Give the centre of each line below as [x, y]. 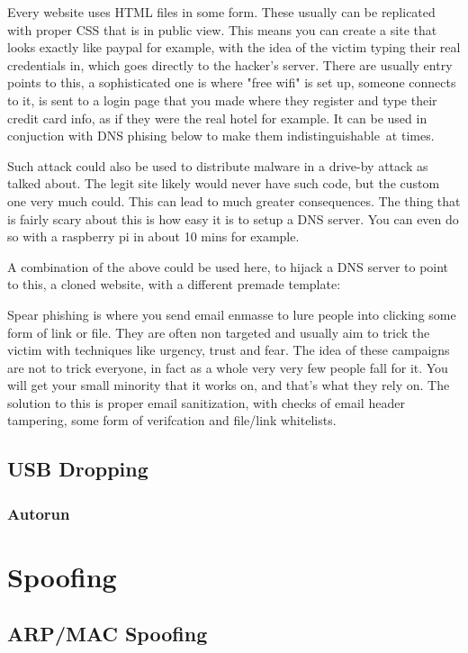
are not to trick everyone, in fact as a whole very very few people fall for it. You [228, 367]
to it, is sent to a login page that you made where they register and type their [222, 100]
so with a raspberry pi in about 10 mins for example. [153, 236]
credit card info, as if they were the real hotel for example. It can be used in [217, 118]
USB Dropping [78, 469]
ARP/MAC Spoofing [108, 634]
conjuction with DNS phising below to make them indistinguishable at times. [221, 136]
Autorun [39, 513]
